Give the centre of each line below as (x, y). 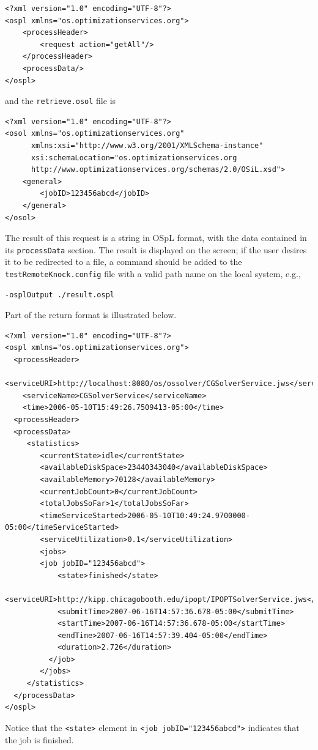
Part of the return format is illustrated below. (91, 315)
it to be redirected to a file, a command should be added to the (124, 262)
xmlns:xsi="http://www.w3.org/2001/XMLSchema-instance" (147, 146)
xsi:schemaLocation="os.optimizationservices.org (134, 158)
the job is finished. (39, 739)
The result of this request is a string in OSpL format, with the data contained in (156, 238)
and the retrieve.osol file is (61, 101)
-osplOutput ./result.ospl (60, 295)
